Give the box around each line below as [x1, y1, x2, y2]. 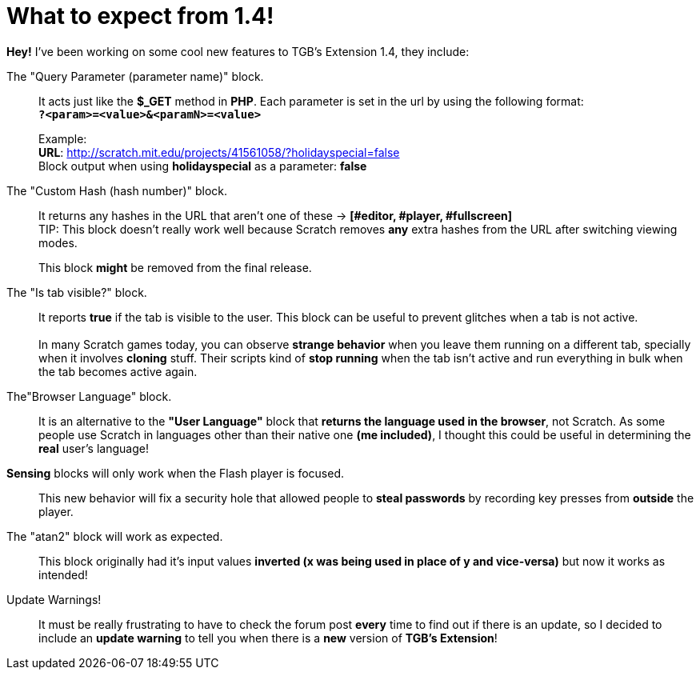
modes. [38, 235, 78, 250]
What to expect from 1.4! [6, 2, 274, 30]
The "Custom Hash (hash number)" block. [6, 183, 228, 198]
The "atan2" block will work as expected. [6, 529, 223, 543]
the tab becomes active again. [38, 364, 198, 378]
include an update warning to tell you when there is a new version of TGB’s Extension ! [38, 630, 498, 645]
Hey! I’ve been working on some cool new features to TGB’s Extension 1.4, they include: [6, 44, 470, 58]
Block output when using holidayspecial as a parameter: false [38, 158, 367, 173]
